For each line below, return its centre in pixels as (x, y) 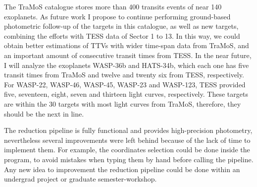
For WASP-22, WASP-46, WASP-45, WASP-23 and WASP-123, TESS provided (125, 84)
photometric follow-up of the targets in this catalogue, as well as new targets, (121, 26)
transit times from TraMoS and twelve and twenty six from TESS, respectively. (124, 75)
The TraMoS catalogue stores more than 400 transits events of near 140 (113, 6)
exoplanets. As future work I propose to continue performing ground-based (117, 16)
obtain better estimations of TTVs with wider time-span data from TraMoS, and (127, 45)
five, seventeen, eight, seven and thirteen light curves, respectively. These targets (126, 94)
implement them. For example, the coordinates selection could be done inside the (127, 150)
